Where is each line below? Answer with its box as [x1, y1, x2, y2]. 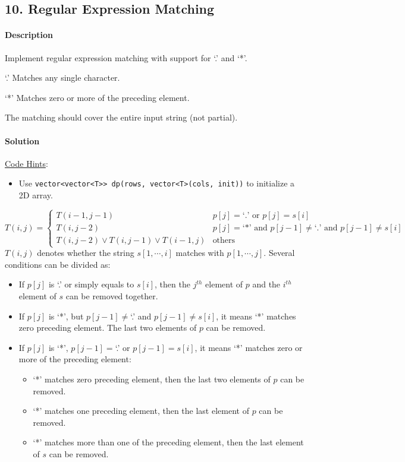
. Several [263, 246, 295, 259]
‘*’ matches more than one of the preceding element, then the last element [33, 436, 304, 448]
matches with [175, 246, 224, 259]
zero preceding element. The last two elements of [18, 321, 197, 334]
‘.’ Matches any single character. [5, 71, 120, 84]
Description [5, 29, 54, 41]
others [212, 236, 236, 245]
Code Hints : [5, 157, 48, 169]
